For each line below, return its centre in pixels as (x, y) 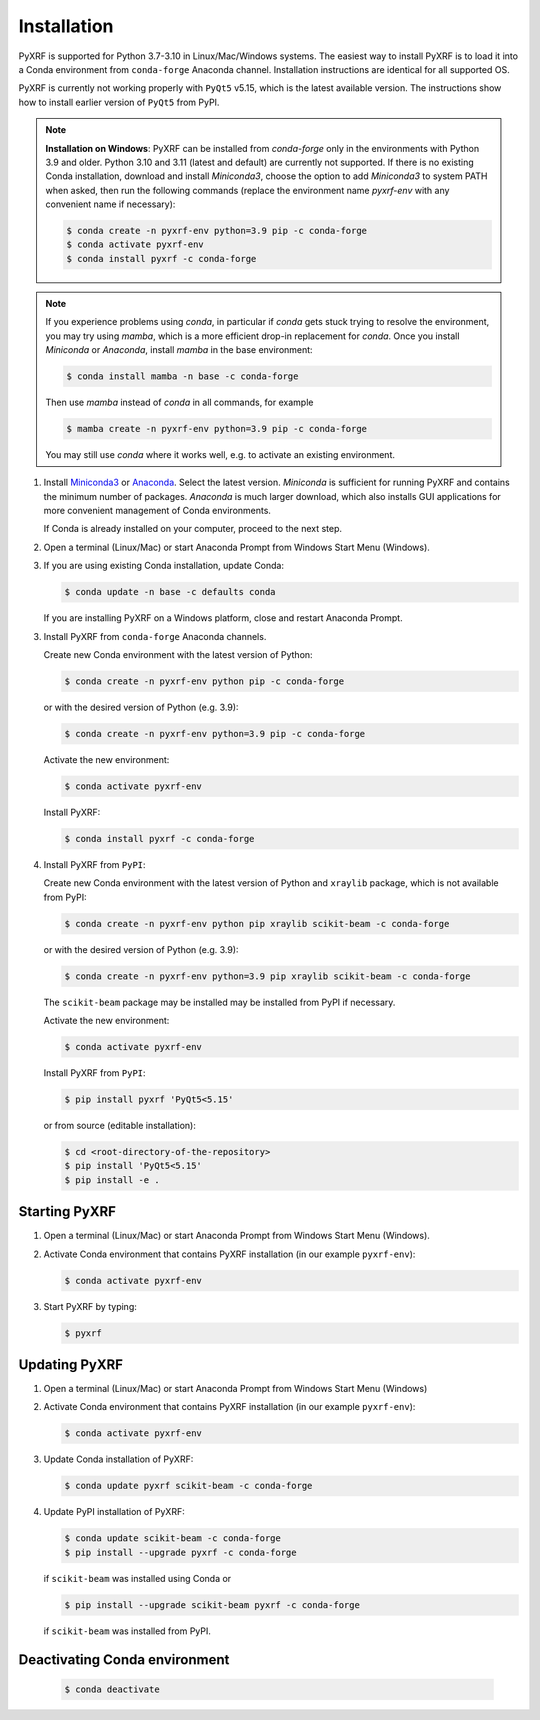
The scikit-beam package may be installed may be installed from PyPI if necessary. (219, 1002)
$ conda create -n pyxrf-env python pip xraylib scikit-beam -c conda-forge (257, 923)
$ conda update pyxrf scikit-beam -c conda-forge (188, 1486)
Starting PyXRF (67, 1211)
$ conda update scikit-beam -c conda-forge (173, 1538)
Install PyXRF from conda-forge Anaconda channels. (155, 636)
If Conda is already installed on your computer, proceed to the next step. (193, 529)
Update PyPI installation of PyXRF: (114, 1512)
